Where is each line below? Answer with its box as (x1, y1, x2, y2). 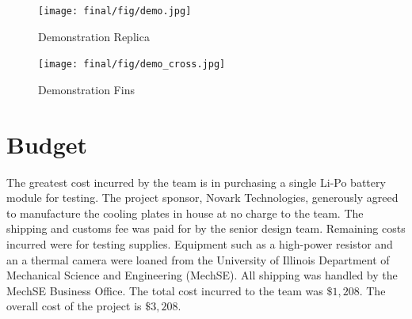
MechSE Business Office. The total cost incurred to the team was (6, 282, 323, 298)
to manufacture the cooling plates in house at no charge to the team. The (6, 204, 364, 221)
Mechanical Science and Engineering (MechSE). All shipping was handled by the (6, 267, 398, 283)
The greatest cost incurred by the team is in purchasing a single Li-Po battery (6, 173, 386, 190)
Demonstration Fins (38, 81, 135, 97)
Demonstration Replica (38, 28, 150, 44)
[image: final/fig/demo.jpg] (38, 6, 192, 17)
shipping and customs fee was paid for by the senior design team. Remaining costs (6, 220, 406, 237)
